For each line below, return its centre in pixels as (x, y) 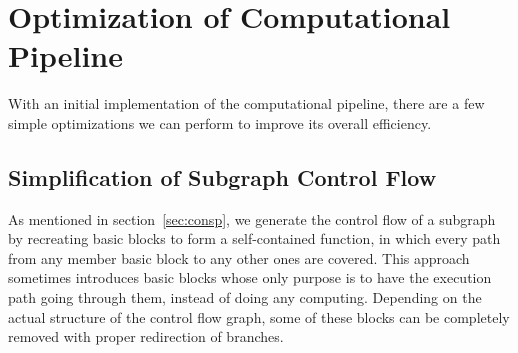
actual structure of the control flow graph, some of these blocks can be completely (259, 316)
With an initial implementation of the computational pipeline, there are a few (246, 103)
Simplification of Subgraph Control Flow (222, 176)
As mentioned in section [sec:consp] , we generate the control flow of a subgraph (252, 218)
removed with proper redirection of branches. (146, 336)
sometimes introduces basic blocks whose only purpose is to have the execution (250, 277)
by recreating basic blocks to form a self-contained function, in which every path (254, 238)
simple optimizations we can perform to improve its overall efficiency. (220, 122)
